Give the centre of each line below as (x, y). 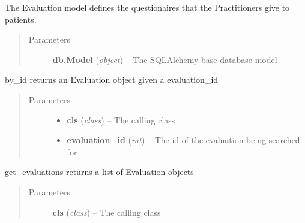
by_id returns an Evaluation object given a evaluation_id (112, 79)
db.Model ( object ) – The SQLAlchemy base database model (165, 59)
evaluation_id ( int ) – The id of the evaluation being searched (183, 140)
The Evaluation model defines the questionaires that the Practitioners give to (147, 7)
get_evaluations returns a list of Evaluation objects (99, 172)
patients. (21, 19)
